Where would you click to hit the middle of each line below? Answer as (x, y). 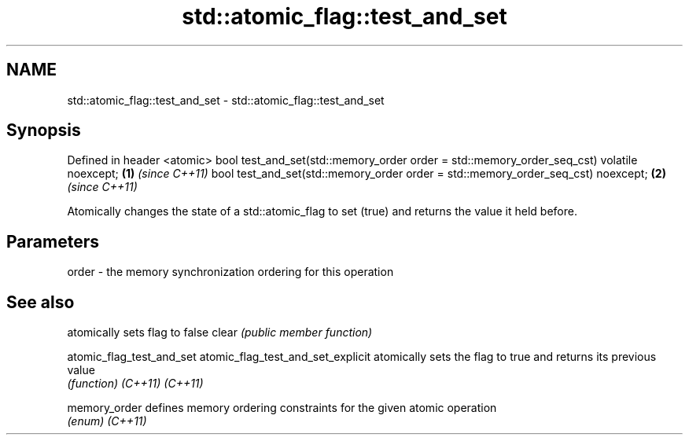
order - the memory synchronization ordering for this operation (230, 272)
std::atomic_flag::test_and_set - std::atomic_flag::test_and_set (226, 100)
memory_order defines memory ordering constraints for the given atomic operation (282, 408)
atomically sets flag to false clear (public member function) (220, 333)
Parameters (53, 241)
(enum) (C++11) (107, 421)
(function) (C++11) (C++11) (135, 384)
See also (41, 302)
